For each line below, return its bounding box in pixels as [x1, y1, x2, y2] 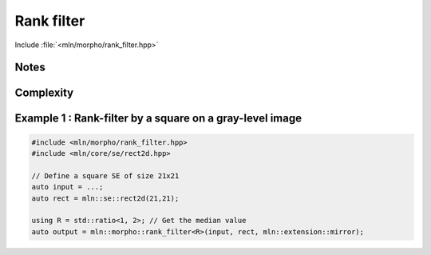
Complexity [14, 86, 74, 100]
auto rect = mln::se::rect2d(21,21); [31, 193, 180, 203]
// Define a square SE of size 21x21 [31, 171, 180, 180]
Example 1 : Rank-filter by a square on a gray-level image [14, 112, 302, 126]
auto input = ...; [31, 182, 104, 192]
